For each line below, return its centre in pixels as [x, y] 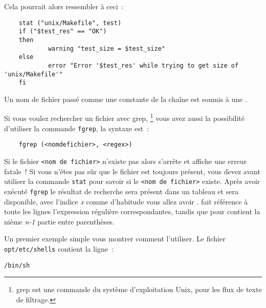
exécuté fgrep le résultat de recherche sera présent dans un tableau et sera [121, 191]
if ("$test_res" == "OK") [63, 32]
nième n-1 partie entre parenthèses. [59, 221]
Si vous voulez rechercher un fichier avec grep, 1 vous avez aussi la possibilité [125, 117]
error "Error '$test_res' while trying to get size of [143, 65]
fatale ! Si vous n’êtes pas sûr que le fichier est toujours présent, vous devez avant [132, 171]
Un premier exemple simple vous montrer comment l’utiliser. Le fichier [115, 239]
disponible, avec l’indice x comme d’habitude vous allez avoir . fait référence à [126, 201]
